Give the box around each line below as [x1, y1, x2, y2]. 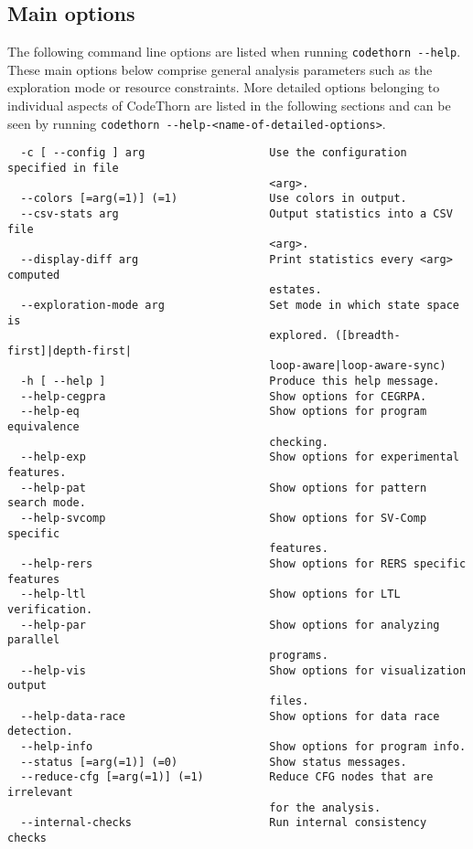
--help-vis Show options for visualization [20, 663, 467, 677]
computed [7, 268, 60, 281]
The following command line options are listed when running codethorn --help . [7, 42, 461, 61]
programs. [269, 648, 328, 662]
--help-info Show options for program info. [20, 739, 467, 753]
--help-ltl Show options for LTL [20, 588, 401, 601]
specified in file [7, 161, 119, 175]
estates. [269, 283, 322, 297]
